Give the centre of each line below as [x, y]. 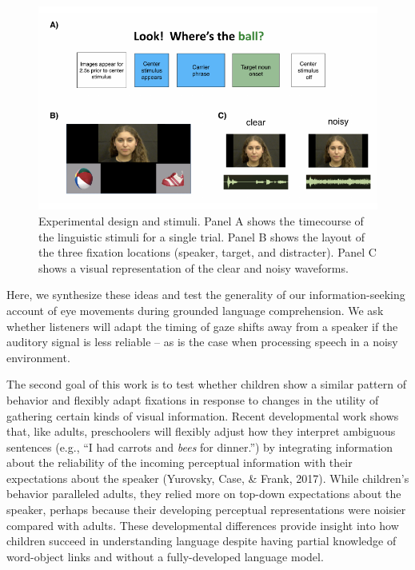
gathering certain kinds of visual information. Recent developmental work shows [203, 415]
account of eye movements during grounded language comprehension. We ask [195, 310]
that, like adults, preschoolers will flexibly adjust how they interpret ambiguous [201, 431]
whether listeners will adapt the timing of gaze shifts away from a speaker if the [202, 326]
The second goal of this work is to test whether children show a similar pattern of [206, 384]
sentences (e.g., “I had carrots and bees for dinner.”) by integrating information [200, 446]
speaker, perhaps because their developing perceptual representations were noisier [206, 510]
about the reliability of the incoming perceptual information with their [180, 462]
